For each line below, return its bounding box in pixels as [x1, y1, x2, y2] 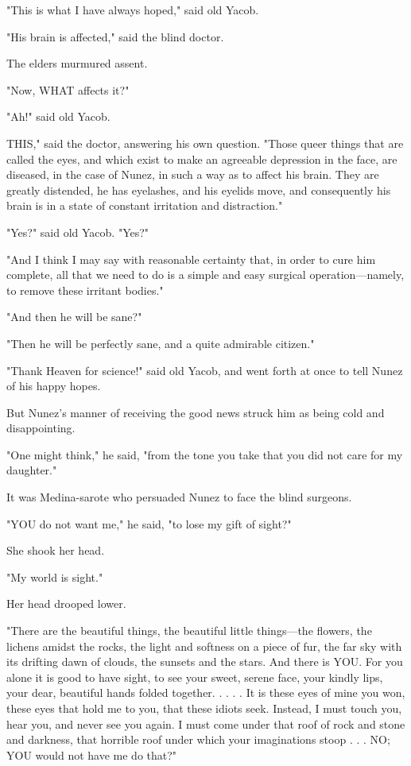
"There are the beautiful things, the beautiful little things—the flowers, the [6, 622, 372, 639]
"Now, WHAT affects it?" [6, 81, 130, 98]
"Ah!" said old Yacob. [6, 108, 111, 125]
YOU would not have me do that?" [6, 746, 177, 763]
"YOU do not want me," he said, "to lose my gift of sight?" [6, 515, 292, 532]
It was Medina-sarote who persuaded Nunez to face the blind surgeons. [6, 489, 352, 505]
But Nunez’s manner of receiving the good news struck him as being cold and [6, 404, 385, 420]
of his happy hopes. [6, 377, 101, 394]
